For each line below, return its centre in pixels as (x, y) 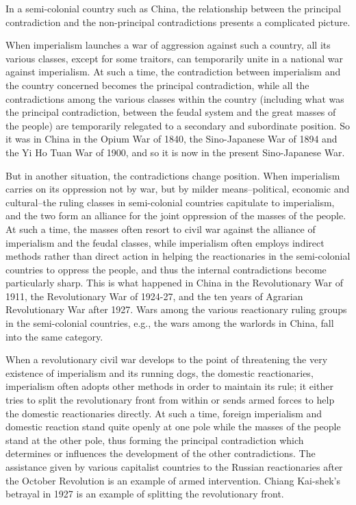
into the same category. (54, 336)
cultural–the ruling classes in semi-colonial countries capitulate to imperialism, (170, 202)
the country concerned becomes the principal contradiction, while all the (157, 85)
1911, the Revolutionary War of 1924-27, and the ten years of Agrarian (154, 296)
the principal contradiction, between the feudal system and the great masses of (171, 112)
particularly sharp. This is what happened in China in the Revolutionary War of (175, 283)
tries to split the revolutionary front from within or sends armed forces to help (170, 400)
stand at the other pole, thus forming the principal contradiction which (155, 440)
